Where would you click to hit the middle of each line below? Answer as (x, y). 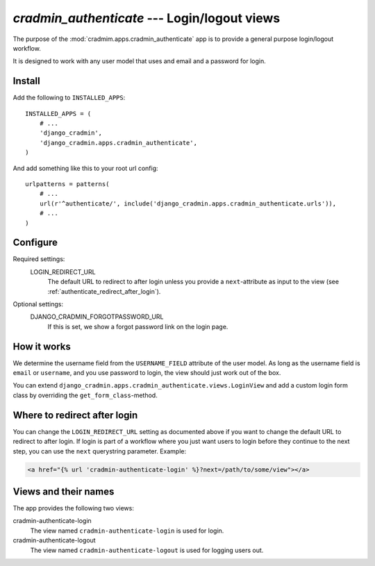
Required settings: (39, 259)
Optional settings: (38, 304)
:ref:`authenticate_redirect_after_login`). (104, 291)
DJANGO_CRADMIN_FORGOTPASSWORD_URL (97, 317)
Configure (35, 243)
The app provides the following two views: (74, 508)
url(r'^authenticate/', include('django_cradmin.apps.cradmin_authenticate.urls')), (188, 203)
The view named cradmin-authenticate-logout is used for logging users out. (147, 550)
